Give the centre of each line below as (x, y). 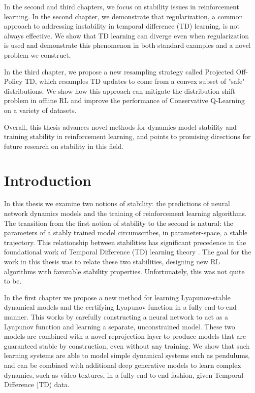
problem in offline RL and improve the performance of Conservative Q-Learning (124, 100)
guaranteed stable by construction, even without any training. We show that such (127, 345)
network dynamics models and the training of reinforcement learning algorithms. (125, 213)
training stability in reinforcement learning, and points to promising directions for (127, 136)
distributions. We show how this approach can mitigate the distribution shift (120, 90)
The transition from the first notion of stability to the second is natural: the (119, 223)
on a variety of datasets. (40, 110)
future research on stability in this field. (64, 146)
